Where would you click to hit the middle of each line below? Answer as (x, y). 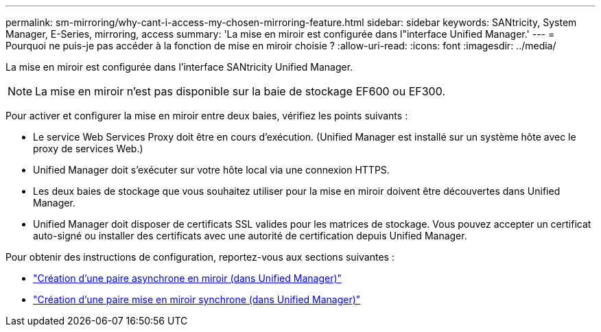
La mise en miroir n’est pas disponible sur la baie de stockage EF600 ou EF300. (240, 91)
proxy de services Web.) (88, 149)
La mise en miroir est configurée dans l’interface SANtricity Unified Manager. (179, 67)
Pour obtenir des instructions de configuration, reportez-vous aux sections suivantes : (200, 257)
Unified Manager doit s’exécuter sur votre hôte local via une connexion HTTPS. (211, 170)
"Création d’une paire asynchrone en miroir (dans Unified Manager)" (188, 278)
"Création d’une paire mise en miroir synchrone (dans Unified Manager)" (197, 299)
